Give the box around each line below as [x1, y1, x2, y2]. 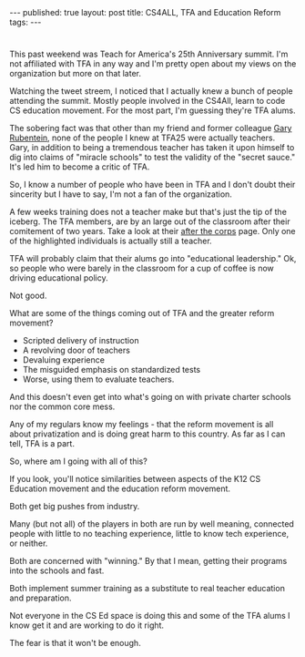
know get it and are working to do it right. [9, 620, 165, 631]
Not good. [9, 290, 47, 302]
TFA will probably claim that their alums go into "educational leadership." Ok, [9, 253, 297, 264]
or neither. [9, 538, 48, 549]
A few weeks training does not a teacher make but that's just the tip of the [9, 207, 287, 218]
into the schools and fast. [9, 565, 105, 576]
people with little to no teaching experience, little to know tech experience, [9, 529, 290, 539]
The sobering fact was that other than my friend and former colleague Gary [9, 123, 292, 134]
